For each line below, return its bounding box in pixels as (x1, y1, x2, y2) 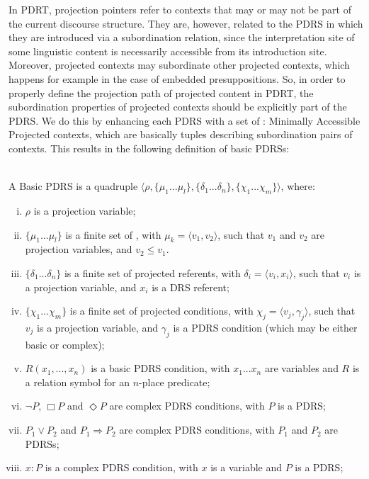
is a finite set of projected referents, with (64, 265, 241, 280)
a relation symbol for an (25, 374, 130, 389)
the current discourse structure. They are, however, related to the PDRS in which (8, 16, 363, 30)
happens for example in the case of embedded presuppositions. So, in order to (8, 71, 346, 86)
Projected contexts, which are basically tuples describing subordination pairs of (8, 127, 353, 142)
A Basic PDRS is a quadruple (8, 179, 138, 193)
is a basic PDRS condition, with (91, 361, 230, 376)
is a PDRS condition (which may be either (173, 320, 358, 334)
